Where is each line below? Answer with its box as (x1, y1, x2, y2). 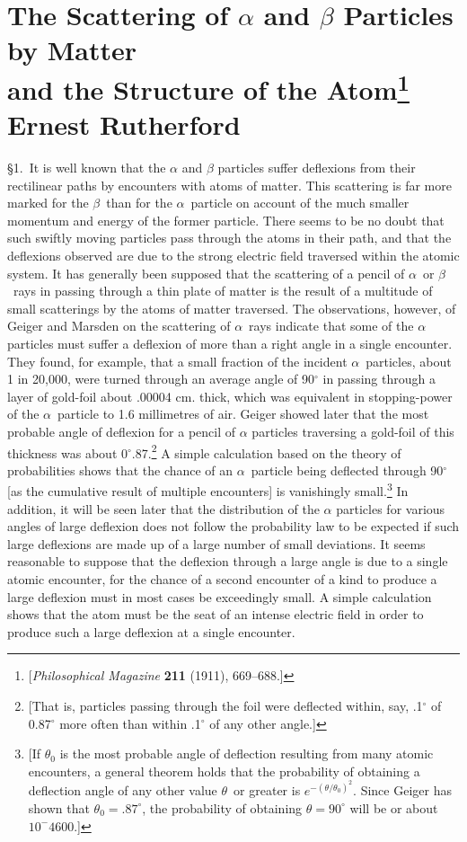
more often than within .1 (59, 713, 201, 732)
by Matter (7, 31, 137, 68)
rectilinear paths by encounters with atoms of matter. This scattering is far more (7, 175, 452, 194)
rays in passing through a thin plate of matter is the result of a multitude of (13, 281, 433, 300)
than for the (106, 193, 172, 212)
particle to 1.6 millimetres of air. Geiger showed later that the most (57, 404, 429, 423)
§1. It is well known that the (7, 158, 166, 177)
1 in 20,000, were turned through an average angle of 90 (7, 369, 314, 388)
